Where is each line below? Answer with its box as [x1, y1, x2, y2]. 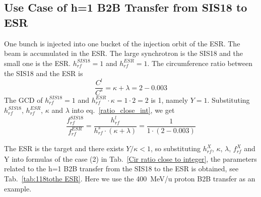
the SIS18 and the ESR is [4, 68, 83, 79]
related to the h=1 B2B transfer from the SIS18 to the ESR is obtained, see [4, 163, 239, 174]
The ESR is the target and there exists [4, 143, 124, 154]
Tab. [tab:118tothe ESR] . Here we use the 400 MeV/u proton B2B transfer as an [4, 173, 255, 184]
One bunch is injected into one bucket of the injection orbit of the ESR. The [4, 38, 240, 48]
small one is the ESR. [4, 57, 71, 68]
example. [4, 183, 32, 193]
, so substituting [151, 143, 201, 154]
